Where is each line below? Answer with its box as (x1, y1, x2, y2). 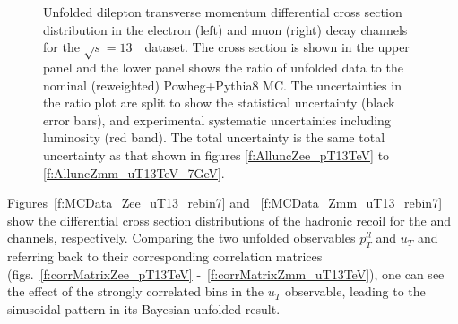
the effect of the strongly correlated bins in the (7, 282, 264, 301)
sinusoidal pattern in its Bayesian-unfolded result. (7, 299, 281, 318)
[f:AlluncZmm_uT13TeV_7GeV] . (43, 163, 225, 182)
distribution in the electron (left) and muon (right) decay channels (43, 20, 408, 38)
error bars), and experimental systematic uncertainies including (43, 110, 391, 129)
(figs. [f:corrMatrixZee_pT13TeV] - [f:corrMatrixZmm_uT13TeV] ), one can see (7, 264, 445, 283)
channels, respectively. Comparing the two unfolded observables (7, 228, 356, 247)
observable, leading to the (284, 282, 426, 301)
